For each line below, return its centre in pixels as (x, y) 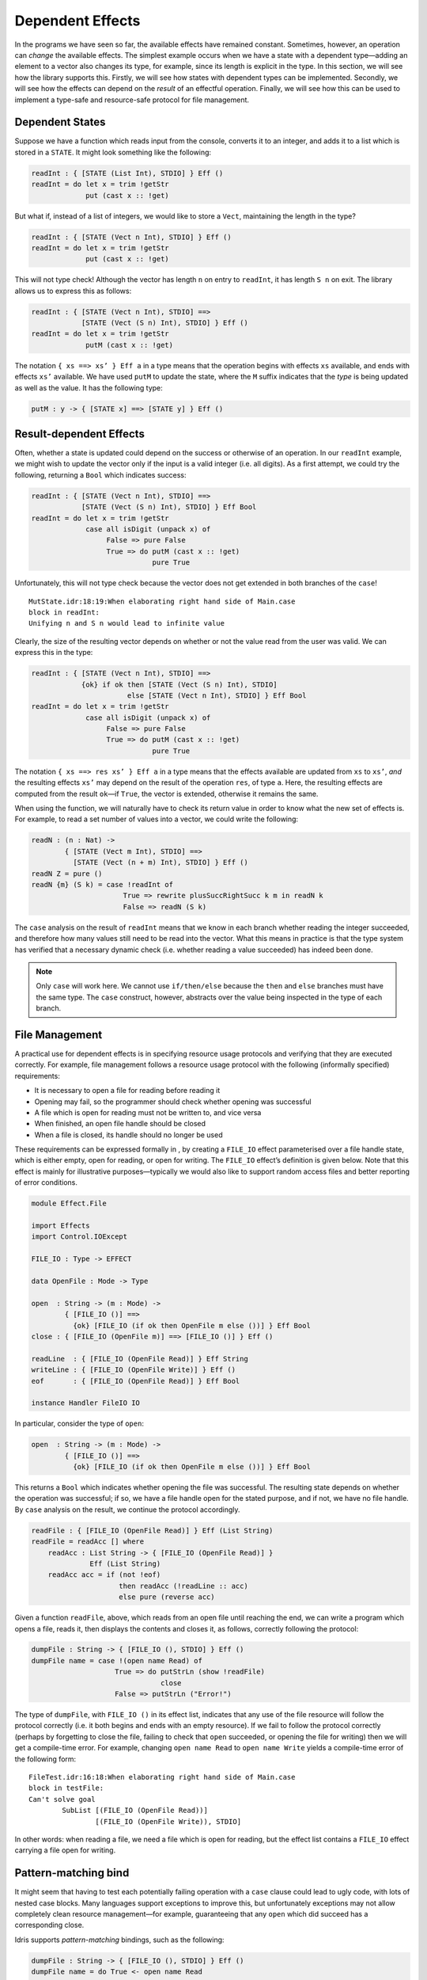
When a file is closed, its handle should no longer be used (128, 1135)
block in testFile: (66, 1788)
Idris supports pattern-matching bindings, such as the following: (119, 1940)
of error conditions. (46, 1182)
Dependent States (60, 122)
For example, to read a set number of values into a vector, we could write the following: (157, 819)
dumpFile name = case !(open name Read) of (117, 1660)
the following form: (45, 1759)
